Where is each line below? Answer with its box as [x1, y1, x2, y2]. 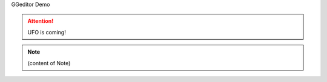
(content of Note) [27, 59, 71, 66]
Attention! [27, 17, 54, 25]
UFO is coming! [27, 28, 66, 36]
